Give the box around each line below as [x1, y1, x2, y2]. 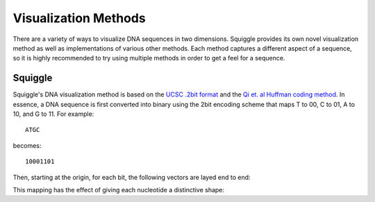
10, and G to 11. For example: [12, 110, 94, 118]
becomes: [12, 141, 42, 149]
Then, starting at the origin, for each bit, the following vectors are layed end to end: [12, 173, 251, 181]
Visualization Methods [12, 10, 146, 26]
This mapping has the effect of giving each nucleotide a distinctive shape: [12, 185, 225, 194]
